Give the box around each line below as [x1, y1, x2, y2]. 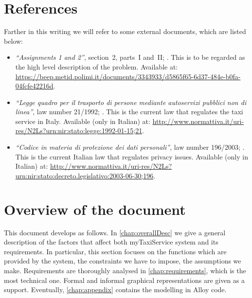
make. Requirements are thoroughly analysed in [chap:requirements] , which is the [4, 265, 246, 275]
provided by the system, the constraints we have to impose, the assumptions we [4, 256, 241, 266]
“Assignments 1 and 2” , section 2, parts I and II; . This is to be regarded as [15, 52, 245, 62]
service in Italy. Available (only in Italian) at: [15, 116, 150, 126]
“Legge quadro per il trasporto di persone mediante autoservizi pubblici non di [15, 97, 247, 107]
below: [4, 35, 23, 46]
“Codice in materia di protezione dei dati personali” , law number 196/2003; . [15, 142, 245, 152]
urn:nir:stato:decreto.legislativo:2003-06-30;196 [15, 170, 154, 180]
